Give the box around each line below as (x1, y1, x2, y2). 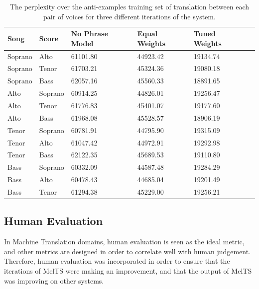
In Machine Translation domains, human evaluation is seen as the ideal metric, (4, 236, 245, 247)
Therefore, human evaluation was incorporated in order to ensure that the (4, 256, 230, 266)
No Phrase (71, 28, 108, 39)
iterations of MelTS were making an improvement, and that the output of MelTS (4, 265, 252, 276)
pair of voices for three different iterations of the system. (43, 11, 216, 21)
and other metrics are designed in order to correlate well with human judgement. (4, 246, 251, 256)
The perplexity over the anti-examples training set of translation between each (9, 1, 250, 11)
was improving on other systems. (4, 275, 104, 286)
